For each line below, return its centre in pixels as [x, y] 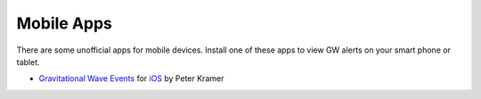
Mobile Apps [65, 23]
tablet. [28, 62]
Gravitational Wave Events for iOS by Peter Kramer [131, 78]
